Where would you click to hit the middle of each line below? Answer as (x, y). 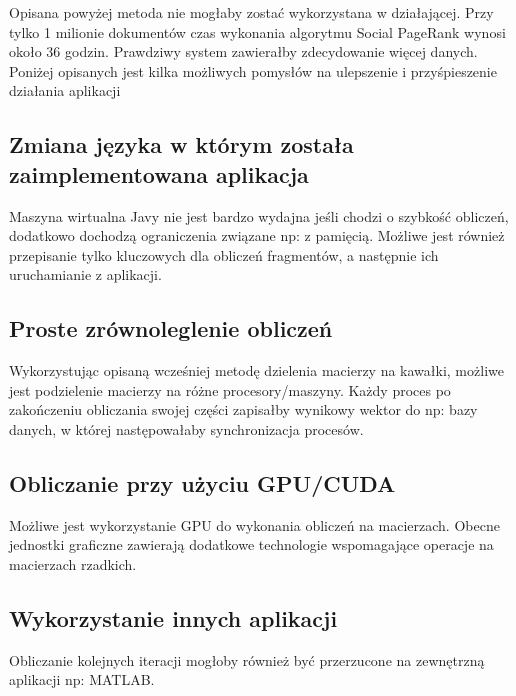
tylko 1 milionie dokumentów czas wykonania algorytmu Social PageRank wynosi (257, 31)
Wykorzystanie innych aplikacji (173, 617)
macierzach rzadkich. (73, 563)
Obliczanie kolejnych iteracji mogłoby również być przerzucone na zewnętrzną (247, 659)
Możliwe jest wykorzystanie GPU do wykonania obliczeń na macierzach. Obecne (254, 524)
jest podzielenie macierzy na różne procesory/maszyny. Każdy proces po (230, 389)
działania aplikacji (65, 90)
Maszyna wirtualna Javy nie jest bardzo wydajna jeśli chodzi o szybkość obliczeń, (259, 215)
